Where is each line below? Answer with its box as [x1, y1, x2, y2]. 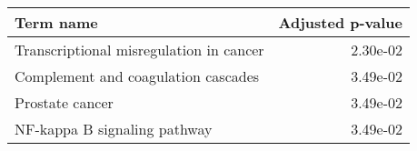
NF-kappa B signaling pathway [15, 118, 213, 139]
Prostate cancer [15, 92, 114, 113]
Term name [15, 12, 98, 33]
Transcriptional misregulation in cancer [15, 39, 264, 60]
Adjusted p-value [278, 12, 403, 33]
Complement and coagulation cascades [15, 65, 260, 86]
